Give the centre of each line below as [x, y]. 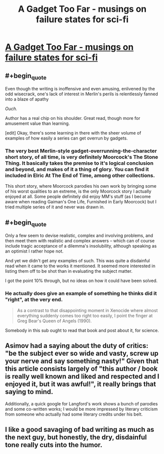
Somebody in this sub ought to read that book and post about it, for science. [82, 330]
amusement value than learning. [37, 123]
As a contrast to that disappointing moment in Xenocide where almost [87, 310]
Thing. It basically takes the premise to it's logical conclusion [79, 163]
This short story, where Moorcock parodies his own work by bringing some [81, 186]
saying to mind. [29, 392]
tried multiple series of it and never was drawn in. [55, 207]
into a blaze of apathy [27, 99]
